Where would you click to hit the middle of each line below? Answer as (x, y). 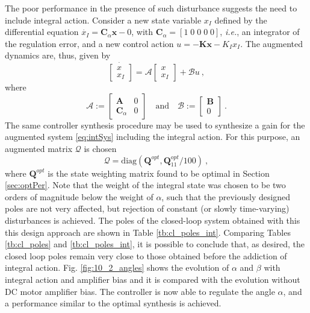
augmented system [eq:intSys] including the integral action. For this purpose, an (153, 137)
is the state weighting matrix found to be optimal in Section (159, 173)
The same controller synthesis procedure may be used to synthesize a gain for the (155, 125)
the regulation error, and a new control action (89, 43)
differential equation (42, 32)
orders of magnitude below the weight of (79, 196)
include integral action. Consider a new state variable (103, 20)
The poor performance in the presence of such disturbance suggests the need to (151, 8)
